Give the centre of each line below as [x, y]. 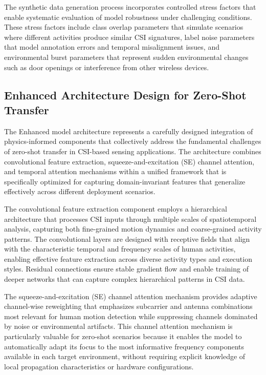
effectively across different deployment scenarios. [80, 191]
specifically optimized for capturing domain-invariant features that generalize [125, 181]
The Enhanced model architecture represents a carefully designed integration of [129, 131]
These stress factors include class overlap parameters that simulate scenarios [124, 27]
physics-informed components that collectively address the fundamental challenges [133, 141]
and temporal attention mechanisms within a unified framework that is [115, 171]
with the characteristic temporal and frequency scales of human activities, [120, 249]
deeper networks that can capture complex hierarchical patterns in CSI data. [125, 279]
